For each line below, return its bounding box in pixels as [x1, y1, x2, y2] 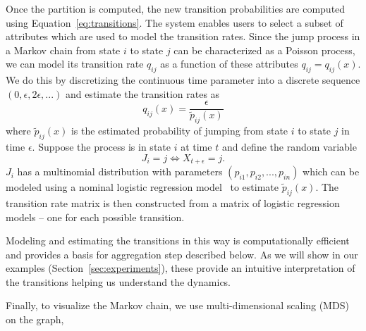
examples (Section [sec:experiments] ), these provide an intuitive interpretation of [6, 261, 355, 275]
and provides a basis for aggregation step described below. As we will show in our [6, 246, 358, 261]
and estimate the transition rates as [65, 86, 220, 101]
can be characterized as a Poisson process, [173, 42, 355, 57]
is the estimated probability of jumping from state [71, 123, 288, 138]
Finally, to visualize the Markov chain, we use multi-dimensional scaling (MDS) [6, 298, 349, 313]
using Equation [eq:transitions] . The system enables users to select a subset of [6, 15, 343, 30]
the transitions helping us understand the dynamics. [6, 274, 231, 289]
